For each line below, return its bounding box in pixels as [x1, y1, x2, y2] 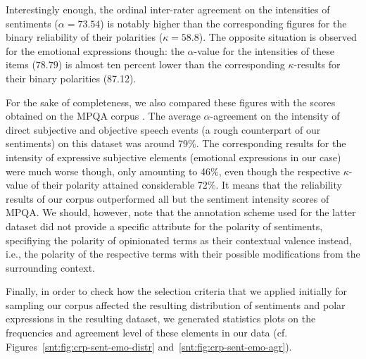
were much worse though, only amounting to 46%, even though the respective [6, 163, 341, 178]
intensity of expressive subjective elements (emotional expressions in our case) [6, 149, 341, 164]
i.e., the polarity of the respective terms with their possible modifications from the [6, 246, 360, 261]
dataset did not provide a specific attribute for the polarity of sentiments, [6, 218, 323, 233]
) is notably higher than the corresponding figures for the [100, 15, 347, 30]
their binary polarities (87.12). [6, 70, 137, 85]
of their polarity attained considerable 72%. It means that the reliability [31, 177, 342, 192]
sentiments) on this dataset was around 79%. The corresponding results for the [6, 136, 346, 151]
